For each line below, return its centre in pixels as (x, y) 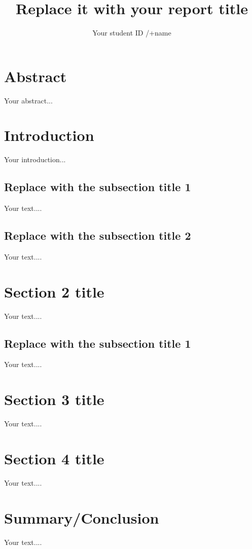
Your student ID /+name (132, 33)
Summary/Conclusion (82, 517)
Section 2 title (54, 291)
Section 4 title (54, 458)
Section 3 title (54, 399)
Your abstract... (28, 100)
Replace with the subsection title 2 (98, 235)
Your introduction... (35, 159)
